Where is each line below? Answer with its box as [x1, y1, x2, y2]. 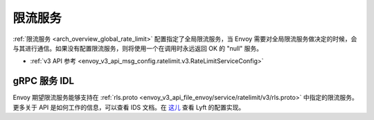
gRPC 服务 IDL [12, 75, 75, 87]
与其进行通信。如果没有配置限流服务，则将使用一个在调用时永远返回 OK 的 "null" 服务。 [12, 44, 263, 52]
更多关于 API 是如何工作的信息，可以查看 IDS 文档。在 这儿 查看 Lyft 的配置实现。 [12, 103, 245, 111]
